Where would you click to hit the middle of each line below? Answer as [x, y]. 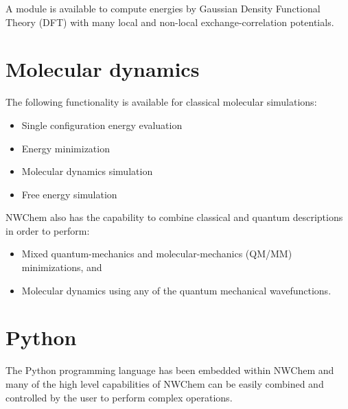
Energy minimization [66, 148]
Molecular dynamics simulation [87, 171]
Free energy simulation [69, 194]
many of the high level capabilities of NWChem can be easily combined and [165, 383]
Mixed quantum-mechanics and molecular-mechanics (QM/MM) [157, 254]
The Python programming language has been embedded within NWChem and [170, 370]
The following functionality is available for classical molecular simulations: [161, 102]
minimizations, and [62, 267]
